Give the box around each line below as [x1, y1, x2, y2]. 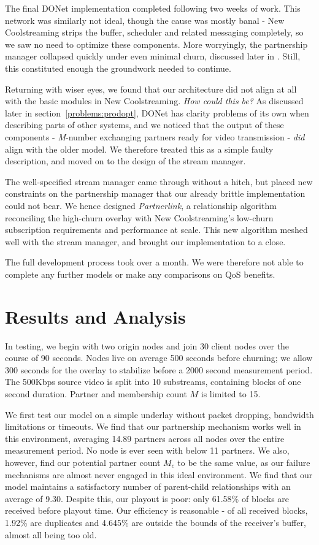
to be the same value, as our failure [177, 455, 310, 468]
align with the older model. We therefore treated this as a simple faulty [5, 142, 274, 155]
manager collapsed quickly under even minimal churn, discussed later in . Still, [5, 50, 301, 63]
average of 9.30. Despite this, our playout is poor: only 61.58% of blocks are [5, 492, 290, 505]
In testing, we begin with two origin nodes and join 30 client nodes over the [5, 339, 290, 352]
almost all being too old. [5, 528, 97, 541]
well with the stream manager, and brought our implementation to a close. [5, 235, 286, 248]
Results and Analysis [5, 303, 186, 329]
